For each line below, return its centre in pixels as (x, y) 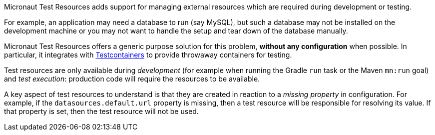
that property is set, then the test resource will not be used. (101, 111)
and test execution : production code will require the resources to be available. (132, 79)
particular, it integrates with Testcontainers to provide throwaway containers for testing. (148, 55)
